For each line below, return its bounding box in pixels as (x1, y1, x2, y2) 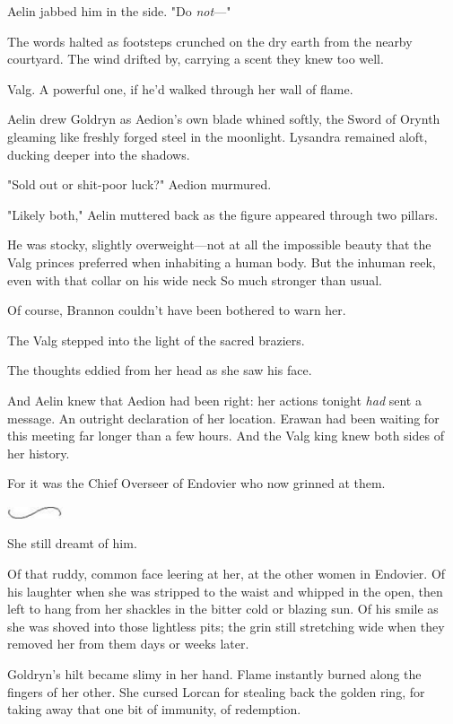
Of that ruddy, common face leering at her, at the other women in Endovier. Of (7, 564, 446, 583)
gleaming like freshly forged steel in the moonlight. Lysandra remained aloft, (7, 126, 428, 145)
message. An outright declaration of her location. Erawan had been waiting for (7, 408, 440, 427)
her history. (7, 443, 70, 462)
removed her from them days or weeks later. (7, 634, 249, 653)
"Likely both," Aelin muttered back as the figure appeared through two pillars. (7, 205, 439, 223)
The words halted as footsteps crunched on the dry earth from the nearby (7, 31, 413, 50)
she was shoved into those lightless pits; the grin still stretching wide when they (7, 616, 445, 635)
